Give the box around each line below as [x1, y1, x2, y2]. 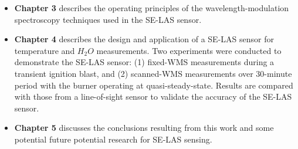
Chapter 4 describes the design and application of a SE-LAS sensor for [14, 33, 274, 45]
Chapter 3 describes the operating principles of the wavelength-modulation [14, 2, 289, 13]
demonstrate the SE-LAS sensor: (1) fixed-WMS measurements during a [14, 56, 275, 68]
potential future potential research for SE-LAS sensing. [14, 133, 212, 145]
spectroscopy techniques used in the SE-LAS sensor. [14, 13, 202, 25]
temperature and [14, 44, 75, 56]
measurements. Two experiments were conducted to [96, 44, 282, 56]
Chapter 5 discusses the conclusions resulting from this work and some [14, 121, 274, 134]
